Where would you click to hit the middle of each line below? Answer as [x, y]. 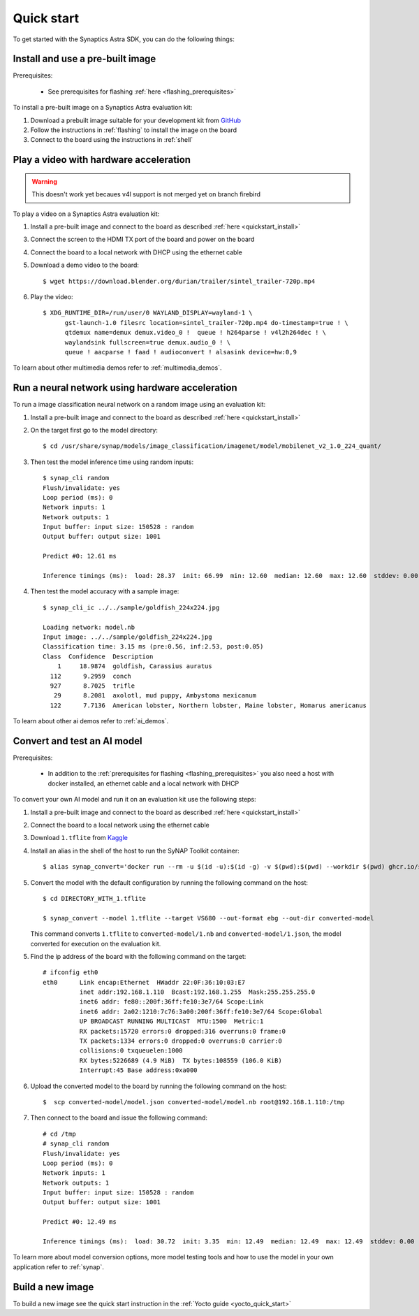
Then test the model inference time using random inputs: [112, 462]
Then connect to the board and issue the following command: [119, 1118]
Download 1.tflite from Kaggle [79, 838]
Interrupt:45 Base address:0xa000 [139, 1070]
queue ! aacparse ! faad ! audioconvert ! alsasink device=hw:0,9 [181, 352]
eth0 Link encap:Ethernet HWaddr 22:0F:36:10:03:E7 [144, 982]
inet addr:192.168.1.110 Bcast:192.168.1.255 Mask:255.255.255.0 [197, 992]
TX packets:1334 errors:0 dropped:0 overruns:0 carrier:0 [181, 1041]
